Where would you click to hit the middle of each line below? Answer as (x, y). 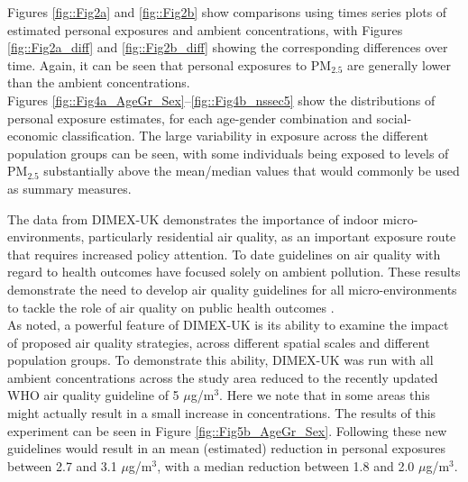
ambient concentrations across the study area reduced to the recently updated (223, 377)
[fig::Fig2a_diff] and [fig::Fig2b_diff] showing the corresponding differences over (228, 47)
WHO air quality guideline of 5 (93, 395)
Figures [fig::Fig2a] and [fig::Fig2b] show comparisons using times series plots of (227, 12)
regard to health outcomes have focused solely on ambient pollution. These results (234, 272)
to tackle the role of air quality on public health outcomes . (171, 307)
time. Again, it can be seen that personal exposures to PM (170, 64)
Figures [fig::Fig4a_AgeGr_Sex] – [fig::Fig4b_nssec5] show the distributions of (221, 100)
